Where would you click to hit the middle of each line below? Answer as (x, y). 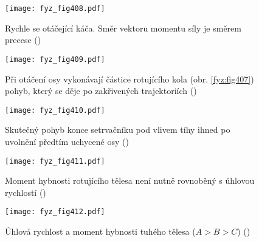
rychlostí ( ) (26, 192)
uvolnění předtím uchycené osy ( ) (67, 141)
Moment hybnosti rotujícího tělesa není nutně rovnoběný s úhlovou (130, 180)
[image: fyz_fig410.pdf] (55, 110)
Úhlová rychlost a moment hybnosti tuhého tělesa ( (100, 231)
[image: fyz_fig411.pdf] (55, 161)
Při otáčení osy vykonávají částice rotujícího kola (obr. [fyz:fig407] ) (129, 79)
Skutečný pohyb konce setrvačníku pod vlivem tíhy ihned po (118, 129)
